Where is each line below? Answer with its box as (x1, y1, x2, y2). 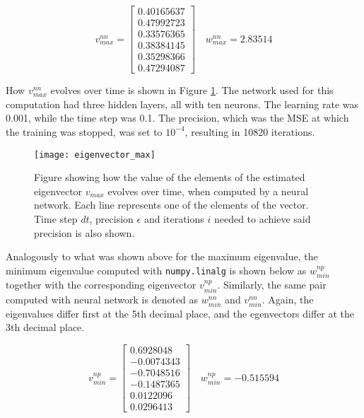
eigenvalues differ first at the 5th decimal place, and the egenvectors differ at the (6, 306, 355, 320)
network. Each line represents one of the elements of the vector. (34, 197, 309, 212)
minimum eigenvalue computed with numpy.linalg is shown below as (6, 262, 307, 277)
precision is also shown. (34, 225, 135, 240)
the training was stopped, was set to (6, 124, 163, 139)
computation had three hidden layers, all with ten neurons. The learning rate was (6, 96, 358, 111)
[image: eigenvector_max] (34, 149, 155, 160)
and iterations (143, 211, 204, 226)
